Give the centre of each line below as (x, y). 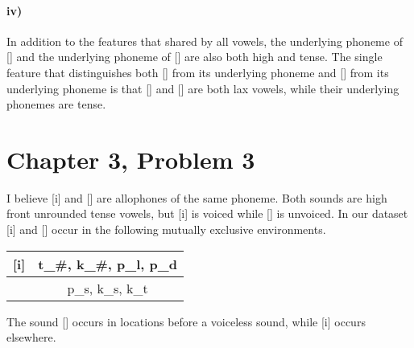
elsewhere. (31, 337)
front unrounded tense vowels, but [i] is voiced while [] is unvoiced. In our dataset (207, 213)
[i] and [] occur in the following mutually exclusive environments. (166, 229)
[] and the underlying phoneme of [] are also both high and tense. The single (195, 57)
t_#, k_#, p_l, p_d (108, 264)
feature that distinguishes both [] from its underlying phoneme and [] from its (198, 72)
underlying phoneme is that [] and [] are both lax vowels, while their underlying (203, 88)
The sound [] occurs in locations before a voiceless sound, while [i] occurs (186, 321)
